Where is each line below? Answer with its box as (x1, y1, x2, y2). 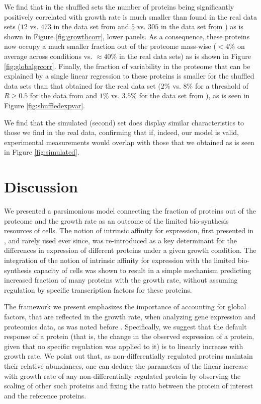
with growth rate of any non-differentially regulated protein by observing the (4, 370, 241, 381)
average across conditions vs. (4, 50, 93, 61)
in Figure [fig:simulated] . (4, 147, 79, 157)
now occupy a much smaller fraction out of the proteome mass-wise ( (4, 41, 216, 51)
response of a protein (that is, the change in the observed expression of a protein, (4, 331, 254, 342)
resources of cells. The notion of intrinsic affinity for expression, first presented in (4, 225, 254, 236)
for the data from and (30, 90, 97, 101)
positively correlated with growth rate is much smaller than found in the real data (4, 11, 257, 22)
